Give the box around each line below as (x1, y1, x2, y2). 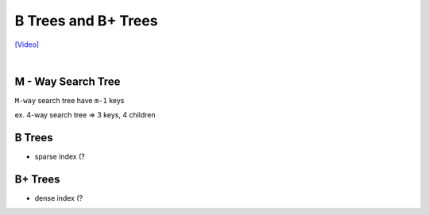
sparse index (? (34, 152, 85, 162)
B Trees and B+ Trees (14, 12, 158, 29)
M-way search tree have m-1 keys (14, 95, 125, 105)
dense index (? (34, 194, 83, 203)
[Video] (14, 40, 40, 49)
